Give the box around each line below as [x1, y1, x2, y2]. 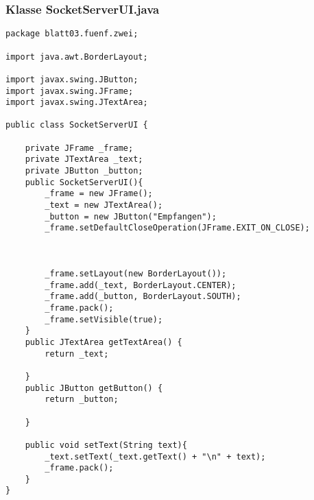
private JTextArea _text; [25, 154, 143, 165]
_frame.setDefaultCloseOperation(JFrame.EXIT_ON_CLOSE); [45, 223, 310, 233]
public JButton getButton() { [25, 383, 163, 393]
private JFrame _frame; [25, 143, 134, 153]
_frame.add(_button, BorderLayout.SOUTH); [45, 291, 241, 302]
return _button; [45, 394, 119, 405]
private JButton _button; [25, 166, 143, 176]
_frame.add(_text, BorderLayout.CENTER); [45, 280, 237, 290]
